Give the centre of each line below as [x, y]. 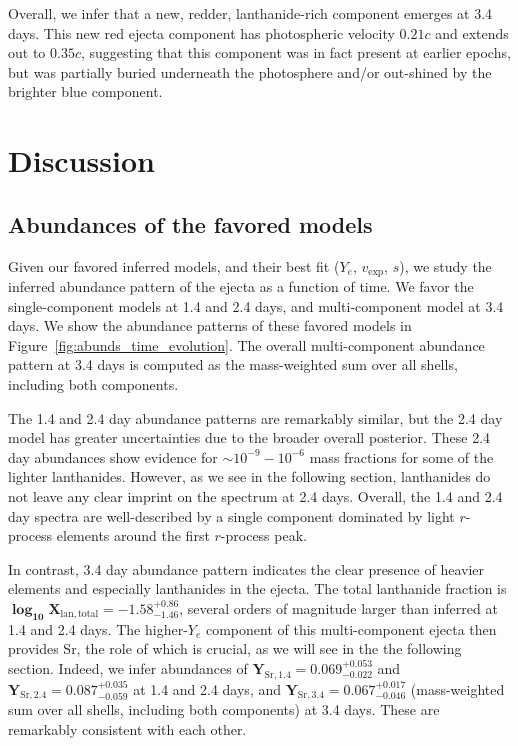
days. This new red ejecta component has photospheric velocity [201, 32]
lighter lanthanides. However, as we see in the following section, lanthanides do [249, 476]
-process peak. [263, 535]
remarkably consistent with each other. [127, 729]
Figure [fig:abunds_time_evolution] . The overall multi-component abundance [246, 344]
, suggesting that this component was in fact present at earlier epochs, [295, 52]
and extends [472, 32]
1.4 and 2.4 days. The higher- [98, 628]
